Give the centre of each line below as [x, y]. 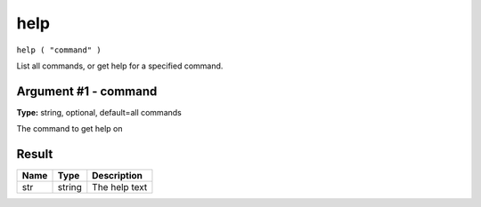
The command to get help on [70, 129]
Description [117, 176]
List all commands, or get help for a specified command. [120, 66]
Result [35, 154]
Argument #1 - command [87, 91]
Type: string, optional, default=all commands [99, 112]
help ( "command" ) [59, 50]
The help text [120, 187]
